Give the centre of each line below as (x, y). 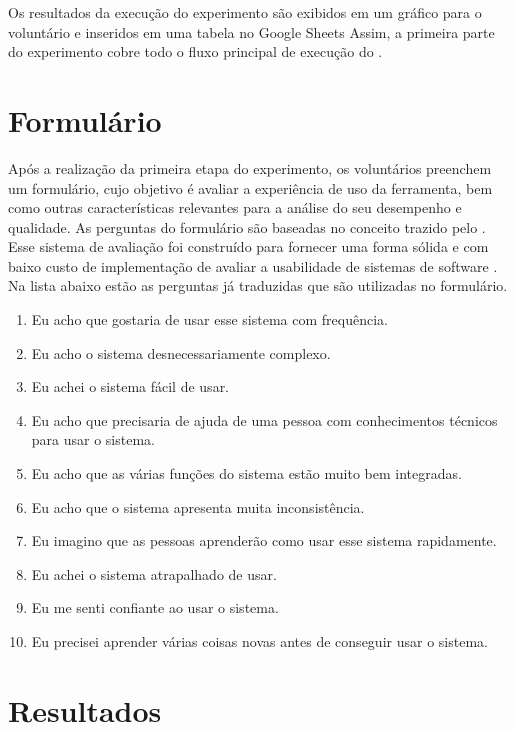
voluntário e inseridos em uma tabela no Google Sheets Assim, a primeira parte (251, 31)
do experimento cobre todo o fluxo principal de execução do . (195, 51)
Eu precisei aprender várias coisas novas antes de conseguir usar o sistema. (259, 641)
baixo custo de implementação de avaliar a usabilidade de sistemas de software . (253, 265)
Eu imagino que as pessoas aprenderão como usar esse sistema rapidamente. (264, 540)
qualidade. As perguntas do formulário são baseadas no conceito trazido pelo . (247, 226)
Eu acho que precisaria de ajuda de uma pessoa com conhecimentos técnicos (264, 419)
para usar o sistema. (93, 439)
